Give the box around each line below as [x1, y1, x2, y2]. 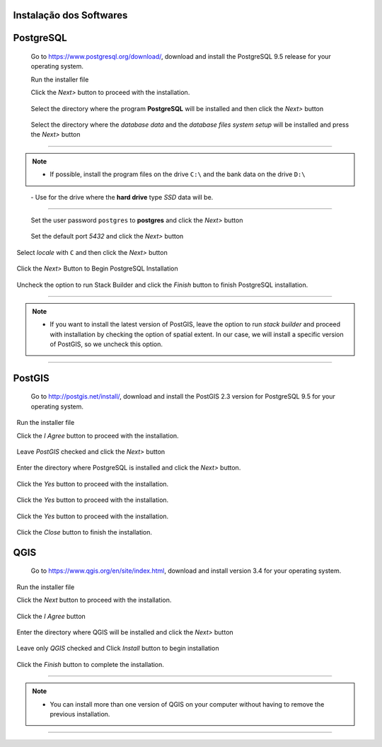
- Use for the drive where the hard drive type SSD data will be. [30, 193, 214, 201]
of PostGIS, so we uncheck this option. [50, 340, 163, 348]
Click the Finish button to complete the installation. [16, 660, 164, 668]
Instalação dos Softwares [13, 9, 128, 21]
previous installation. [50, 709, 110, 718]
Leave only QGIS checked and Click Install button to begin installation [16, 644, 219, 653]
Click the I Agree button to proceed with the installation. [16, 431, 180, 440]
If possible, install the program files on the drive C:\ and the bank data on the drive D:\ [50, 170, 306, 178]
